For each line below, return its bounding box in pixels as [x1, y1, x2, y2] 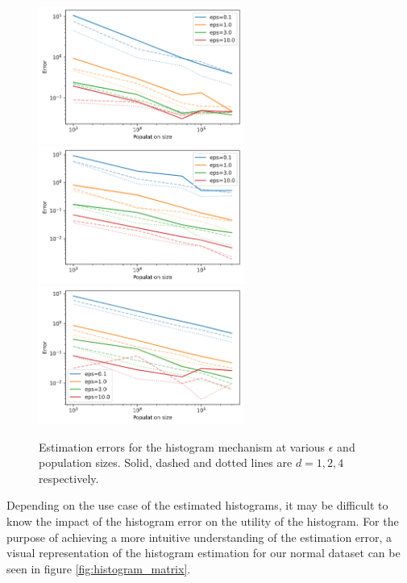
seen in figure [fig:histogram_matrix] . [6, 560, 191, 577]
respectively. [39, 469, 99, 486]
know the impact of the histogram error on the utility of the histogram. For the [6, 512, 399, 529]
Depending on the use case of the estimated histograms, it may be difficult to [6, 497, 388, 514]
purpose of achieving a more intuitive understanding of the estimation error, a [6, 528, 392, 545]
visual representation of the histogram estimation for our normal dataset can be [6, 544, 401, 561]
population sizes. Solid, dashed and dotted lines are [39, 454, 293, 471]
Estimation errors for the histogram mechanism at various [39, 438, 326, 455]
